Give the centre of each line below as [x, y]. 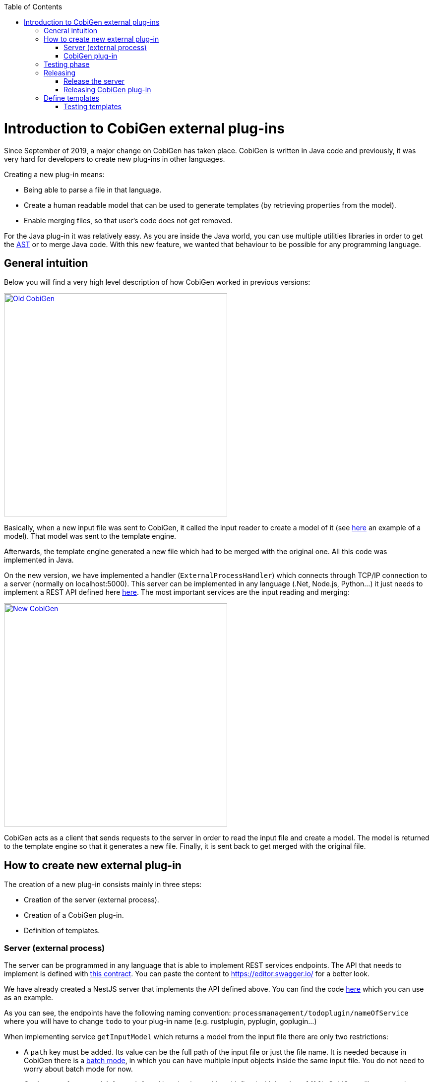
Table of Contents [33, 7]
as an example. [29, 997]
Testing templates [93, 106]
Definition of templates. [62, 931]
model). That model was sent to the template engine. [90, 536]
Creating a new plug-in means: [54, 174]
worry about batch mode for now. [78, 1069]
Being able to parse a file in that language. [93, 190]
